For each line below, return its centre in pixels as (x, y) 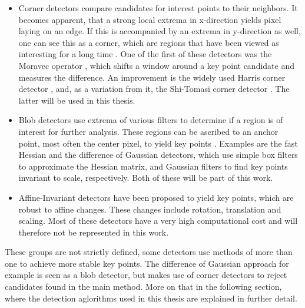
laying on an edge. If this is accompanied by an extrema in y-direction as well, (160, 31)
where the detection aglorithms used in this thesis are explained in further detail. (151, 298)
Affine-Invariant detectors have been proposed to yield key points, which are (156, 197)
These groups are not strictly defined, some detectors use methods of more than (149, 252)
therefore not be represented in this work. (94, 232)
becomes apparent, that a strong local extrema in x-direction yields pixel (150, 19)
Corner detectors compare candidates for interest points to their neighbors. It (158, 8)
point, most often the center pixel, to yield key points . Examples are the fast (158, 143)
